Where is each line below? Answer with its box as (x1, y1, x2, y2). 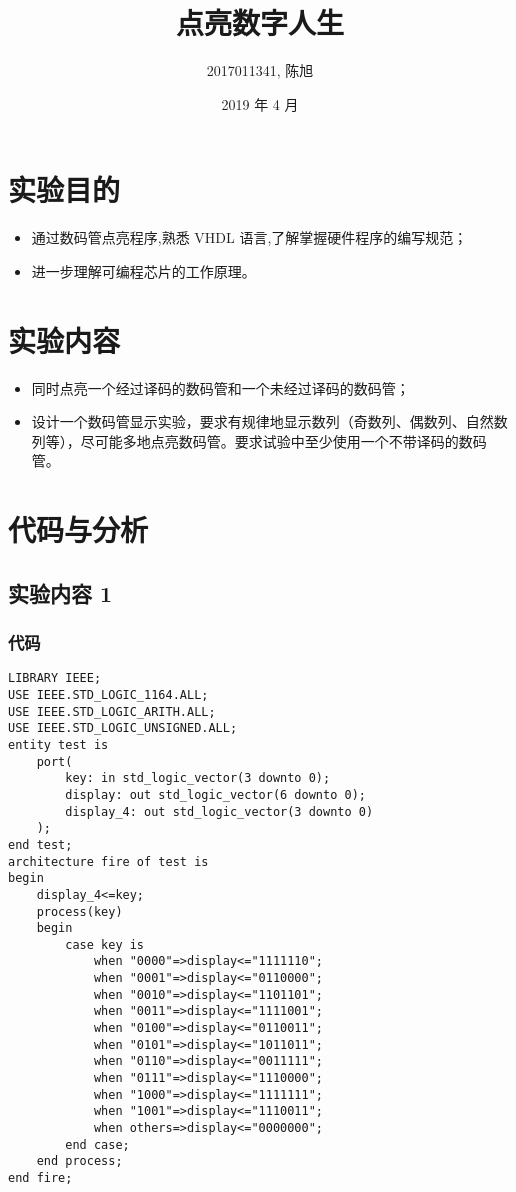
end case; (65, 1137, 130, 1152)
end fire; (8, 1171, 73, 1185)
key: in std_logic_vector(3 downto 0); (65, 771, 331, 786)
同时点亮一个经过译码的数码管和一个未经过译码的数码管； (31, 377, 410, 398)
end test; (8, 837, 73, 852)
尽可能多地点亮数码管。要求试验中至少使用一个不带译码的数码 (80, 430, 487, 451)
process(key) (36, 904, 123, 919)
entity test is (8, 737, 109, 752)
